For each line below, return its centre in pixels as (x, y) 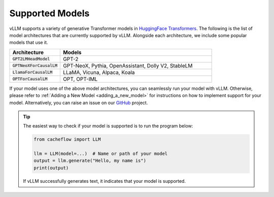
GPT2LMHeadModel (31, 59)
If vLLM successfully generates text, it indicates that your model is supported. (105, 181)
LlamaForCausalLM (32, 72)
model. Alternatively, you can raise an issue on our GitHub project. (79, 103)
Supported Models (49, 13)
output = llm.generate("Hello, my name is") (90, 161)
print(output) (51, 168)
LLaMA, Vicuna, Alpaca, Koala (99, 72)
